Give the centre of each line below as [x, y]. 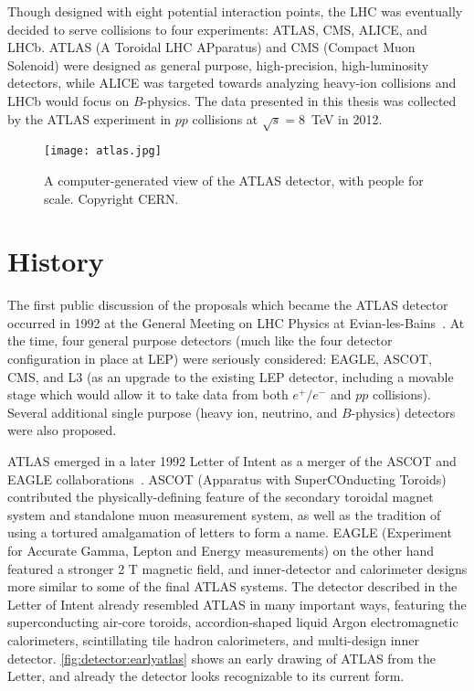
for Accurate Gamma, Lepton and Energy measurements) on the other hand [221, 551]
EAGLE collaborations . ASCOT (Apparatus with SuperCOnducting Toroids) [227, 478]
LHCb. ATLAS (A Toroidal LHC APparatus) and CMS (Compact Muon [211, 47]
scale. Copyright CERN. [111, 198]
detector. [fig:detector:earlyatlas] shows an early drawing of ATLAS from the [221, 658]
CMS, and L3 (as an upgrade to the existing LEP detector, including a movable [231, 376]
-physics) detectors [403, 412]
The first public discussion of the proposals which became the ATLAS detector [228, 305]
